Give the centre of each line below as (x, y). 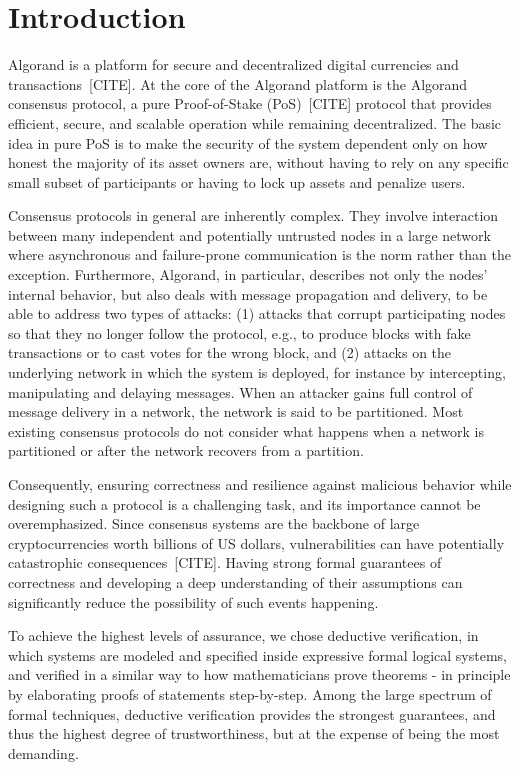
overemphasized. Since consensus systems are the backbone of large (214, 523)
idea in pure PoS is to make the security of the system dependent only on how (248, 142)
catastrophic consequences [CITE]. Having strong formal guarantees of (225, 562)
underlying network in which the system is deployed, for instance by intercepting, (257, 372)
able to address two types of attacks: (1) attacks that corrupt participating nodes (257, 313)
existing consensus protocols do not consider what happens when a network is (246, 430)
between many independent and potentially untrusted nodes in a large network (249, 234)
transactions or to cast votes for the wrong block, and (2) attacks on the (230, 352)
